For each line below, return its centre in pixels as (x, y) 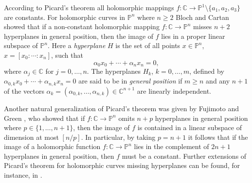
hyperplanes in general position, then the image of (79, 36)
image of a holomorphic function (52, 146)
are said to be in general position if (130, 81)
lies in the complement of (171, 146)
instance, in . (23, 175)
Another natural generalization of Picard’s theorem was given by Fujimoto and (122, 108)
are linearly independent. (174, 91)
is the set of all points (148, 45)
